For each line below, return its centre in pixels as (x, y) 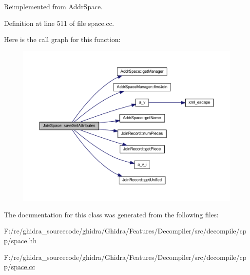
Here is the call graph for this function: (62, 39)
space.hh (24, 240)
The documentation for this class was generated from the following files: (111, 214)
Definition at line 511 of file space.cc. (59, 23)
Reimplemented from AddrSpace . (53, 6)
